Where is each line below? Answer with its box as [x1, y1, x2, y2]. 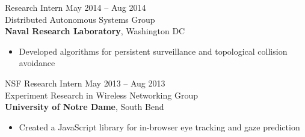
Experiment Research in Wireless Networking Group [5, 88, 198, 101]
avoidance [19, 56, 55, 69]
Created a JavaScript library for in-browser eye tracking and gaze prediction [19, 120, 300, 133]
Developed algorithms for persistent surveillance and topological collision [19, 44, 288, 57]
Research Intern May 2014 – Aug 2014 [5, 1, 146, 13]
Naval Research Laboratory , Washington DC [5, 25, 185, 37]
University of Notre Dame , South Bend [5, 100, 164, 113]
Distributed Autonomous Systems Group [5, 13, 155, 25]
